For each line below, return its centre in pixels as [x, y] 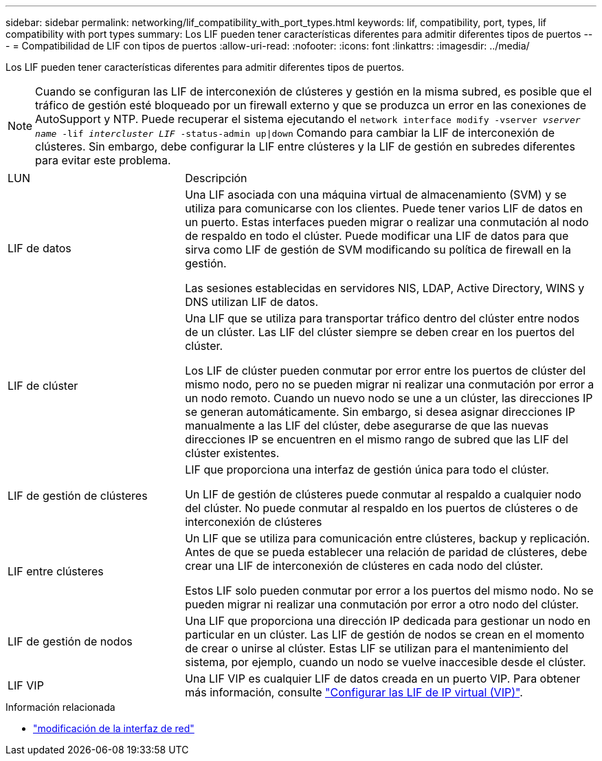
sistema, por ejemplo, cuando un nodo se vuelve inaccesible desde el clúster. [386, 662]
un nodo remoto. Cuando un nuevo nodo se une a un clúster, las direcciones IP [389, 398]
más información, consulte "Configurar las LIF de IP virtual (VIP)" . [354, 692]
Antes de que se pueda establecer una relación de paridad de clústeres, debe [386, 552]
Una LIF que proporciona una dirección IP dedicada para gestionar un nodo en [388, 621]
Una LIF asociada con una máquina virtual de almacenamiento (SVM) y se [376, 195]
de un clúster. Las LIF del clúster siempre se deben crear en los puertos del [380, 332]
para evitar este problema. [103, 160]
